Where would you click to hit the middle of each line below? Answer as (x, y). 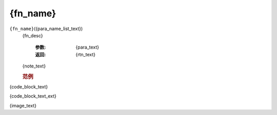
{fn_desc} (33, 35)
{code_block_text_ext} (33, 96)
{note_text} (34, 66)
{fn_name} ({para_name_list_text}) (46, 29)
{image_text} (23, 105)
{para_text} (87, 47)
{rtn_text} (86, 54)
